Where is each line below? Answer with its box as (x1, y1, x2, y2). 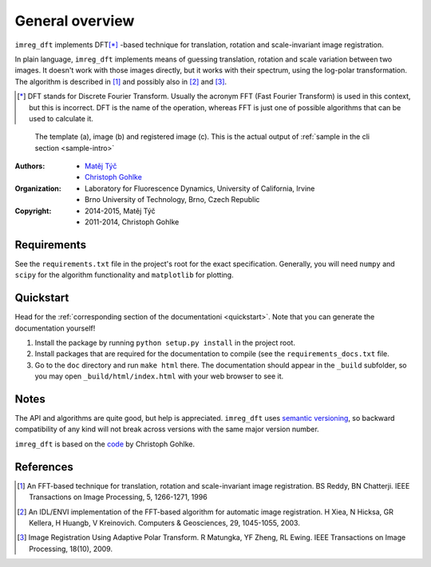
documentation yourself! (14, 323, 96, 333)
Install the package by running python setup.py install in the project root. (34, 338, 295, 347)
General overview (14, 12, 135, 30)
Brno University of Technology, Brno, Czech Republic (85, 195, 260, 204)
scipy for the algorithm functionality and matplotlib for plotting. (14, 270, 235, 280)
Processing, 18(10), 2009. (29, 544, 113, 553)
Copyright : (14, 206, 52, 216)
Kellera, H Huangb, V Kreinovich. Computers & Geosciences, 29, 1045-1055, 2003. (29, 517, 301, 527)
